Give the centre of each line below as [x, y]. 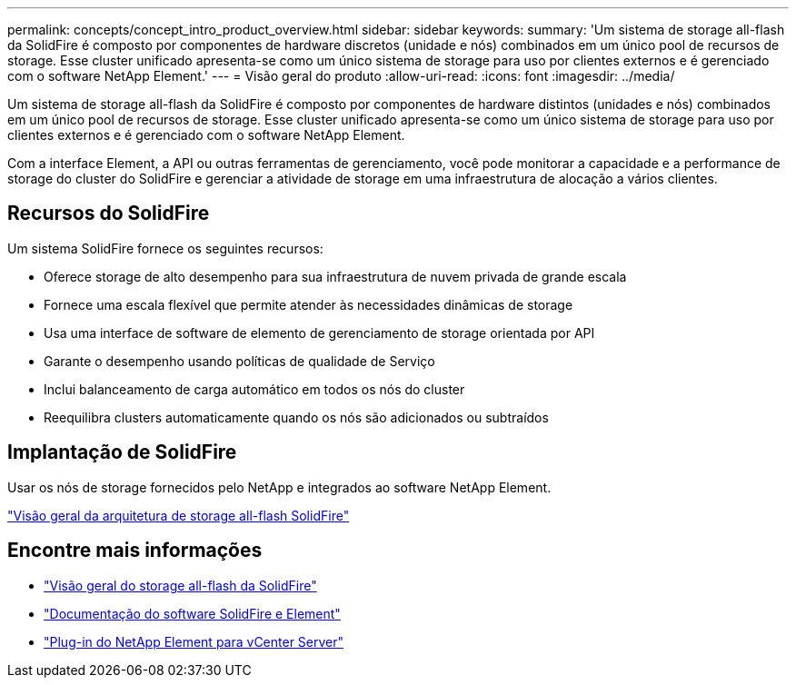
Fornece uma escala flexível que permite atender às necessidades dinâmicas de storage [308, 304]
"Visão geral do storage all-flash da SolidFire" [180, 585]
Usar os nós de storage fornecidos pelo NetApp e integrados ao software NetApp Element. [279, 487]
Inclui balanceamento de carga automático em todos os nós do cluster [254, 389]
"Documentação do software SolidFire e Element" [192, 613]
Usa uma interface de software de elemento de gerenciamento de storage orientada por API [319, 333]
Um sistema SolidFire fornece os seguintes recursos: [165, 248]
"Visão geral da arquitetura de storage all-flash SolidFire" [179, 515]
